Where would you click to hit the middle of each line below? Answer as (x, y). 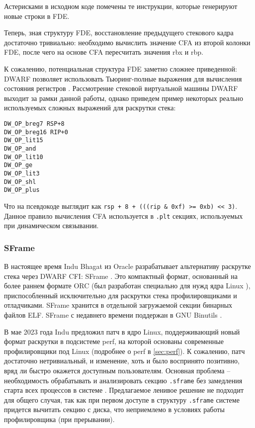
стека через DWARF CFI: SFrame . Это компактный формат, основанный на (121, 276)
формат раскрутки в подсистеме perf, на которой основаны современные (114, 341)
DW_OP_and (20, 148)
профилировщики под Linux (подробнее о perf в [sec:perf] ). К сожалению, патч (125, 351)
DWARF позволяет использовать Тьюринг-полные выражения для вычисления (123, 78)
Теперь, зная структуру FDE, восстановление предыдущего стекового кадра (119, 33)
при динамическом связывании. (51, 225)
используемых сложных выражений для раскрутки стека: (90, 108)
